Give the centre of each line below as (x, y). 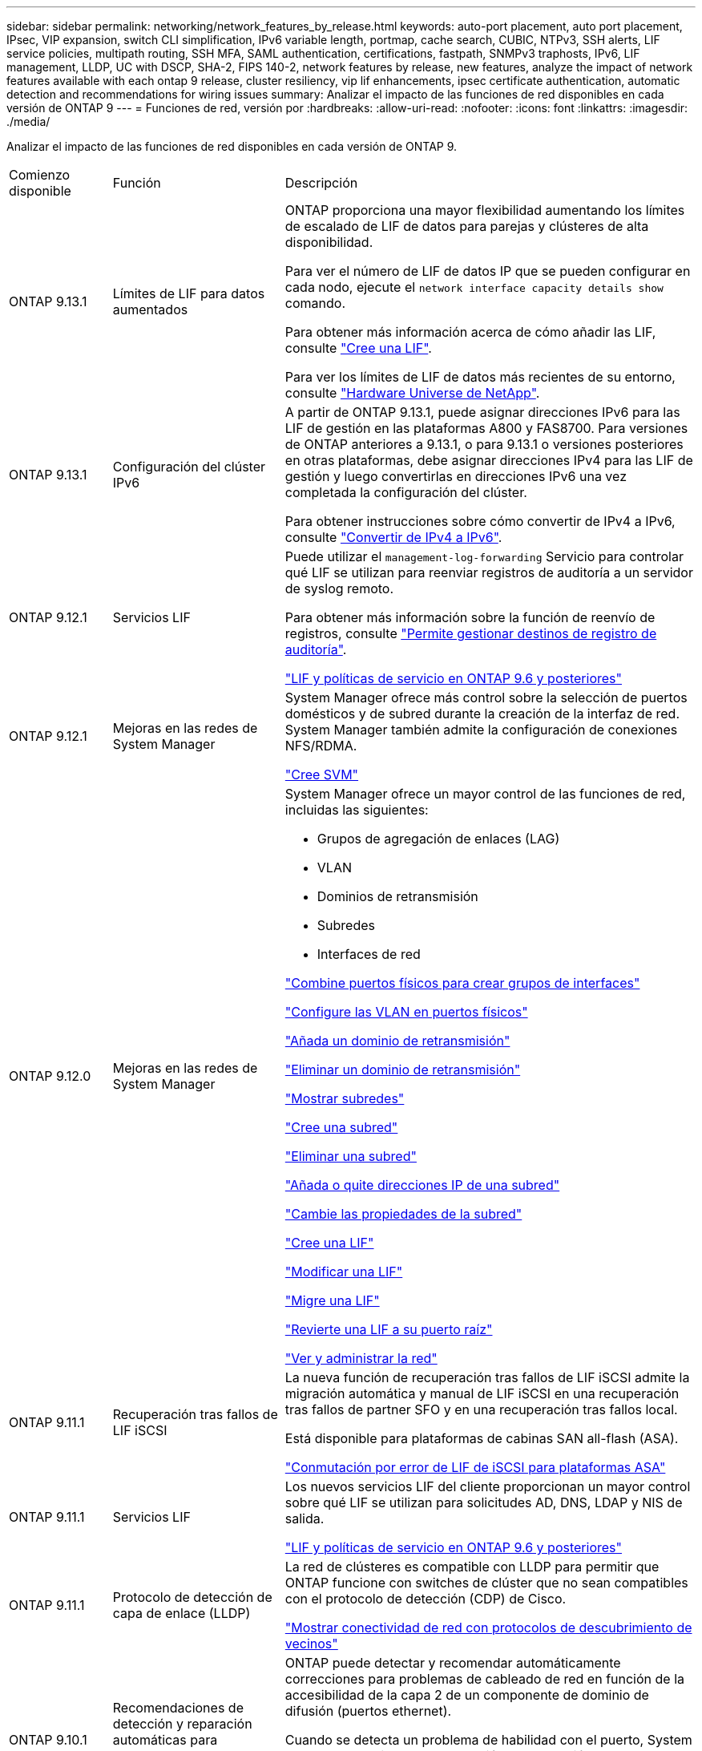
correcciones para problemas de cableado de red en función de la (485, 1679)
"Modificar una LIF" (344, 1272)
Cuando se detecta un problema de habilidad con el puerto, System (488, 1740)
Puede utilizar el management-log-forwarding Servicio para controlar (484, 556)
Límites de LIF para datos (189, 293)
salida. (305, 1518)
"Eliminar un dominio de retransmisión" (403, 1070)
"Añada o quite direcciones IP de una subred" (422, 1185)
